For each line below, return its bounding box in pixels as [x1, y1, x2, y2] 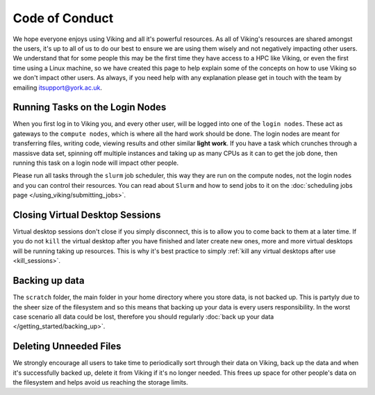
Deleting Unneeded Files [12, 341, 122, 353]
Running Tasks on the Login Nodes [12, 102, 167, 113]
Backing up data [12, 275, 85, 287]
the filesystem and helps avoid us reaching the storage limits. [12, 378, 189, 386]
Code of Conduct [12, 10, 114, 26]
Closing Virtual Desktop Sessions [12, 209, 161, 220]
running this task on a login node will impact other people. [12, 159, 179, 167]
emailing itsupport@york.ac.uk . [12, 83, 102, 92]
